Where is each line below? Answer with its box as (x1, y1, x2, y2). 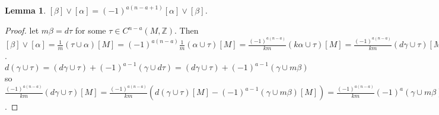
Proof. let (5, 24, 39, 37)
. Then (174, 24, 199, 37)
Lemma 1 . (5, 4, 46, 17)
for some (75, 24, 106, 37)
